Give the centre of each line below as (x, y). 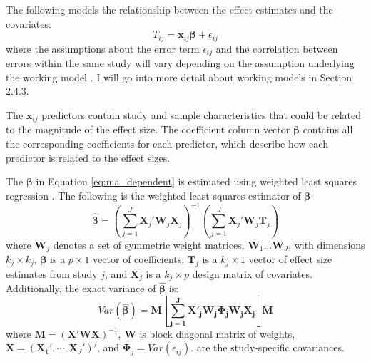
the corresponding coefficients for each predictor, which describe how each (167, 143)
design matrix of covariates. (252, 273)
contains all (328, 129)
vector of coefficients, (139, 258)
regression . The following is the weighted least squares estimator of (153, 195)
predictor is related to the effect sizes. (88, 157)
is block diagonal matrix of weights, (217, 333)
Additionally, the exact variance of (81, 288)
